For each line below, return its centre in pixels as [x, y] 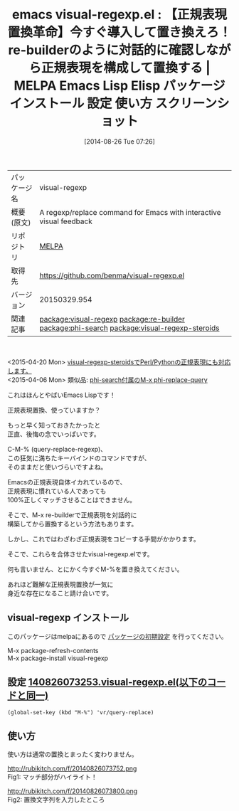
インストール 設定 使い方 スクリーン [113, 104]
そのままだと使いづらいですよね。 [57, 467]
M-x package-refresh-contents [53, 650]
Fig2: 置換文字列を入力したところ [56, 800]
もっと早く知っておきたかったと [54, 425]
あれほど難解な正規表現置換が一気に [60, 584]
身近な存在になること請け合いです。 [60, 593]
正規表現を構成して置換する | [126, 68]
